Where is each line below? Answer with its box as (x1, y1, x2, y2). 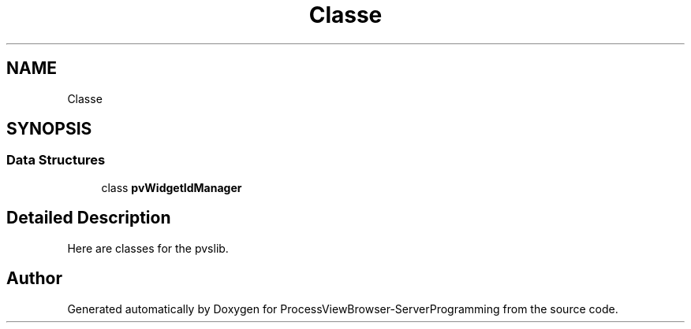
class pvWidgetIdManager (101, 180, 242, 194)
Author (6, 268, 62, 289)
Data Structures (6, 152, 106, 168)
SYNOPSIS (6, 119, 92, 139)
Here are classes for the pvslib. (67, 241, 229, 255)
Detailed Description (6, 208, 171, 228)
